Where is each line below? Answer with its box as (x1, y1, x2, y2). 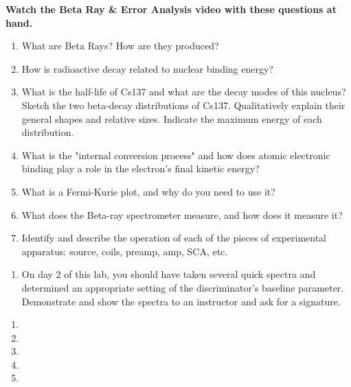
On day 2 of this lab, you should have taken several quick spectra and (21, 267, 316, 281)
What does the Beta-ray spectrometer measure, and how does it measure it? (21, 207, 343, 222)
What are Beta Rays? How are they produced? (21, 38, 219, 53)
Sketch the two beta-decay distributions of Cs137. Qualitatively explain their (21, 97, 346, 112)
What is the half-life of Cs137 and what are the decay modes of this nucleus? (21, 84, 346, 99)
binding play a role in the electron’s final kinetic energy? (21, 161, 260, 176)
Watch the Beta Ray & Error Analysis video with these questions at (5, 2, 337, 16)
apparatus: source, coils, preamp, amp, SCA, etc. (21, 244, 228, 258)
